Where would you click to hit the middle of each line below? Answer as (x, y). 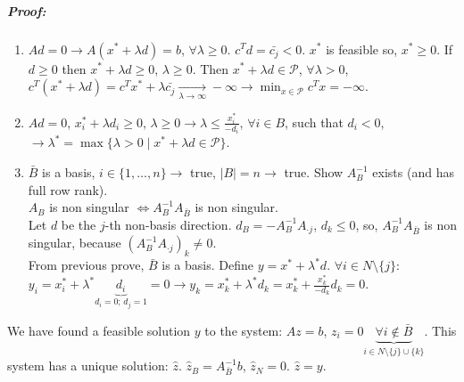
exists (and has (413, 172)
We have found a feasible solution (99, 330)
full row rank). (68, 189)
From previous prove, (86, 265)
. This (440, 330)
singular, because (75, 243)
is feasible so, (362, 49)
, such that (314, 122)
